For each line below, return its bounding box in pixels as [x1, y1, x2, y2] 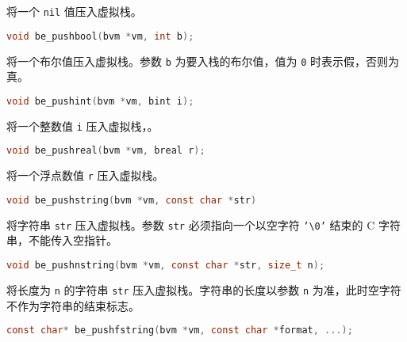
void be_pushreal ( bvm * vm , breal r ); [6, 145, 205, 157]
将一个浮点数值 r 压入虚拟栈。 [6, 167, 164, 184]
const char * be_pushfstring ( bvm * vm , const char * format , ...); [6, 325, 353, 336]
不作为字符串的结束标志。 [6, 297, 140, 313]
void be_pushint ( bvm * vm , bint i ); [6, 95, 194, 107]
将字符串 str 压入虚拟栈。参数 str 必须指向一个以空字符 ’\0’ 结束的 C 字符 [6, 216, 401, 233]
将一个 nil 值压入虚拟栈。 [6, 3, 142, 19]
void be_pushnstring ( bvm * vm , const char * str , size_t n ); [6, 259, 325, 271]
